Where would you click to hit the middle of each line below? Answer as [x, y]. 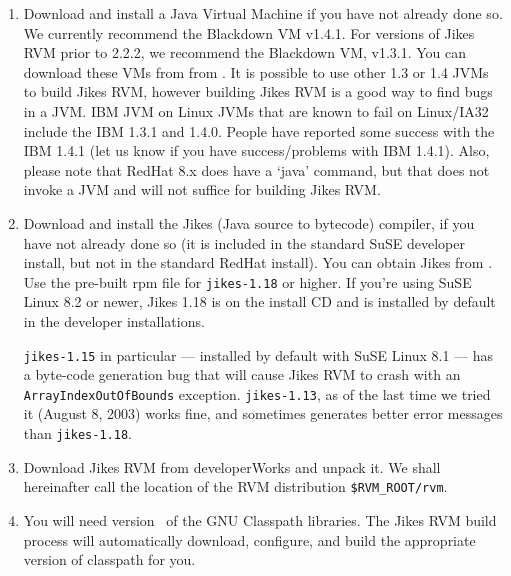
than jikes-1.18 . [77, 433]
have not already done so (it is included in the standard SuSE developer [244, 242]
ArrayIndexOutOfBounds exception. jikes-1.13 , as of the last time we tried [257, 393]
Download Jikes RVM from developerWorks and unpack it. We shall [232, 466]
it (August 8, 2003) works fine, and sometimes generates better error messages [263, 413]
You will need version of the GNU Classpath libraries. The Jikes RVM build [260, 519]
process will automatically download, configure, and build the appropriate [249, 539]
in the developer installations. [114, 320]
